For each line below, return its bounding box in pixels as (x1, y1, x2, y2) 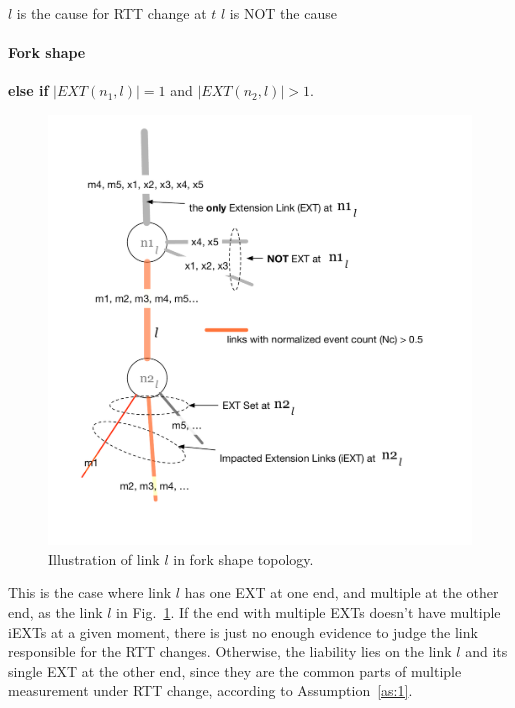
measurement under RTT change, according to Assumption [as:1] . (8, 680, 413, 701)
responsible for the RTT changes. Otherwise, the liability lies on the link (8, 641, 452, 662)
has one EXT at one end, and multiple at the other (184, 582, 499, 603)
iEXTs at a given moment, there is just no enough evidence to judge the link (8, 621, 478, 642)
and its (465, 641, 508, 662)
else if (8, 80, 49, 101)
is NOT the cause (229, 3, 337, 23)
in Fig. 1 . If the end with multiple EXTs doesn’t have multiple (116, 602, 501, 623)
